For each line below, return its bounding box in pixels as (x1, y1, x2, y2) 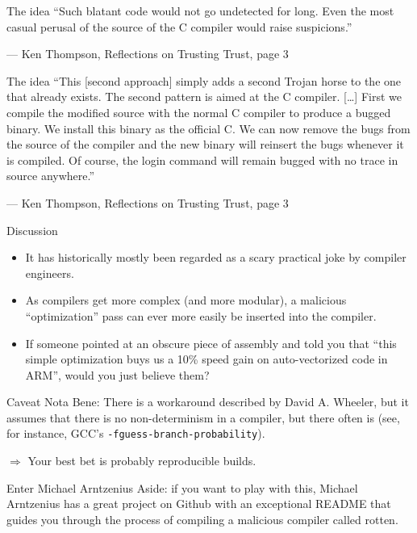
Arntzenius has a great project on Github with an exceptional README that (6, 495, 391, 512)
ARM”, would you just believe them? (25, 366, 210, 383)
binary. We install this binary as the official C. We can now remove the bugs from (6, 120, 411, 136)
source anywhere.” (6, 167, 95, 184)
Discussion (6, 221, 58, 238)
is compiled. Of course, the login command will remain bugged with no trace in (6, 151, 398, 168)
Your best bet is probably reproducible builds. (27, 452, 256, 469)
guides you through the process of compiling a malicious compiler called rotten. (6, 510, 398, 527)
